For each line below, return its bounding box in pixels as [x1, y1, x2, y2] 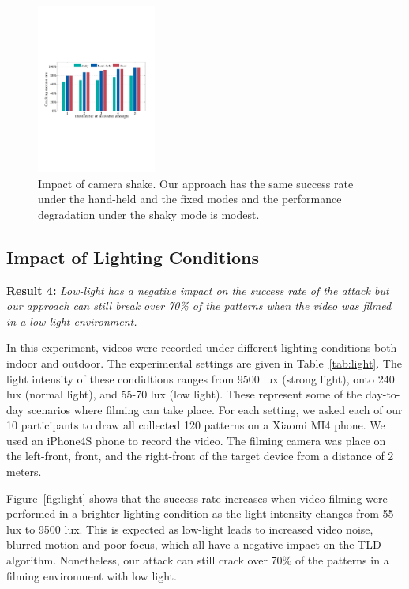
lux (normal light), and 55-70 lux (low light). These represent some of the [6, 386, 362, 402]
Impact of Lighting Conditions [6, 244, 259, 269]
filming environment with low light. [6, 567, 177, 583]
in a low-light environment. [6, 312, 137, 329]
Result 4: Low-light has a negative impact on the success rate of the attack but [6, 281, 389, 298]
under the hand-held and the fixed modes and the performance [38, 191, 342, 207]
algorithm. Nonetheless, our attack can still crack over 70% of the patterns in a [6, 552, 389, 568]
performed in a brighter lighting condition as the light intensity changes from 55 [6, 505, 394, 522]
